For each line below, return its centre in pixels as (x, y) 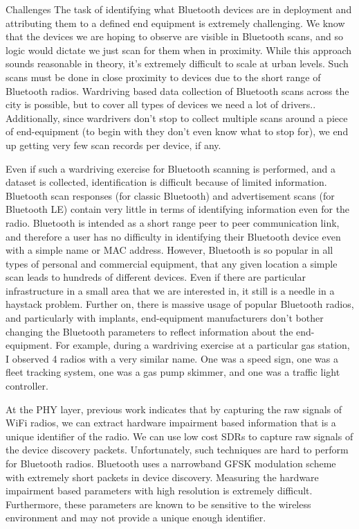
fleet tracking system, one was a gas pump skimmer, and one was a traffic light (173, 372)
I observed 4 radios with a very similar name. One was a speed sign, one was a (172, 358)
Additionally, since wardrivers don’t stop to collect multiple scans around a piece (177, 118)
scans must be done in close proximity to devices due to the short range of (163, 77)
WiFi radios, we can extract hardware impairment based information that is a (171, 423)
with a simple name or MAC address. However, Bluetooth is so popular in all (169, 250)
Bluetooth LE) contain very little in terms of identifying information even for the (178, 209)
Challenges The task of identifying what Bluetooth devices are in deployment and (179, 9)
